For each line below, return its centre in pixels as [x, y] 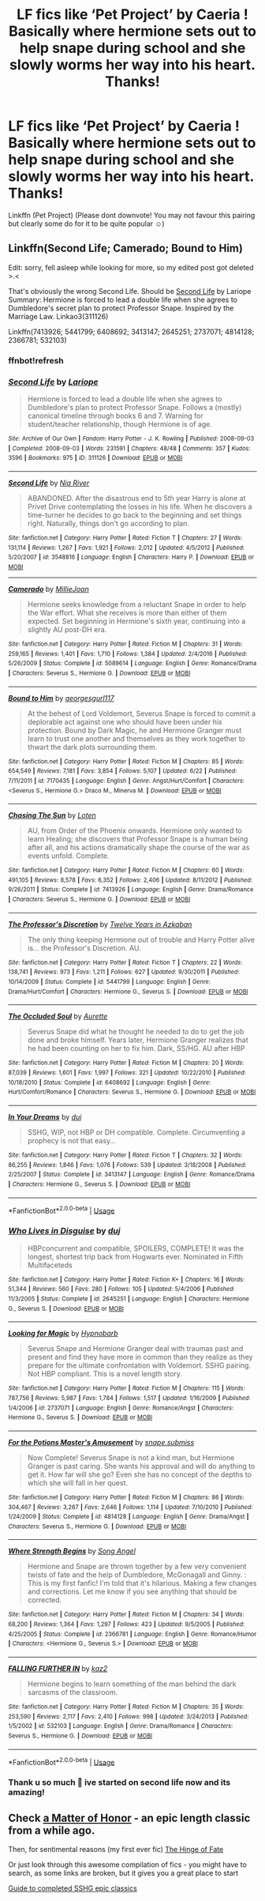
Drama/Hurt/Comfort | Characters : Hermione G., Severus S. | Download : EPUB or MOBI [128, 992]
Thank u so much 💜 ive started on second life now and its [119, 1782]
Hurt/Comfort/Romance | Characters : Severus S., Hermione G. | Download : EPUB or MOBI [132, 1092]
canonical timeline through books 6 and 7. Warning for [115, 416]
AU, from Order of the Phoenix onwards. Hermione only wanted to [134, 830]
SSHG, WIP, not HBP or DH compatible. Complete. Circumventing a [136, 1132]
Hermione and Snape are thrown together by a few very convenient [137, 1567]
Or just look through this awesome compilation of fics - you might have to [127, 1865]
